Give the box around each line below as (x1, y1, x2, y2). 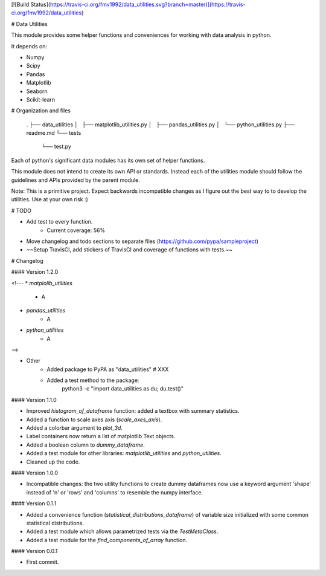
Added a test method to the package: (46, 377, 139, 384)
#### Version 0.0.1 (11, 548, 58, 555)
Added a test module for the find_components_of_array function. (26, 536, 188, 543)
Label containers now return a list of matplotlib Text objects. (26, 433, 176, 440)
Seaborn (26, 88, 48, 95)
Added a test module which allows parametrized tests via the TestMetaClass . (26, 528, 219, 535)
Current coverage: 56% (46, 227, 106, 234)
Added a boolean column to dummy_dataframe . (26, 441, 145, 448)
